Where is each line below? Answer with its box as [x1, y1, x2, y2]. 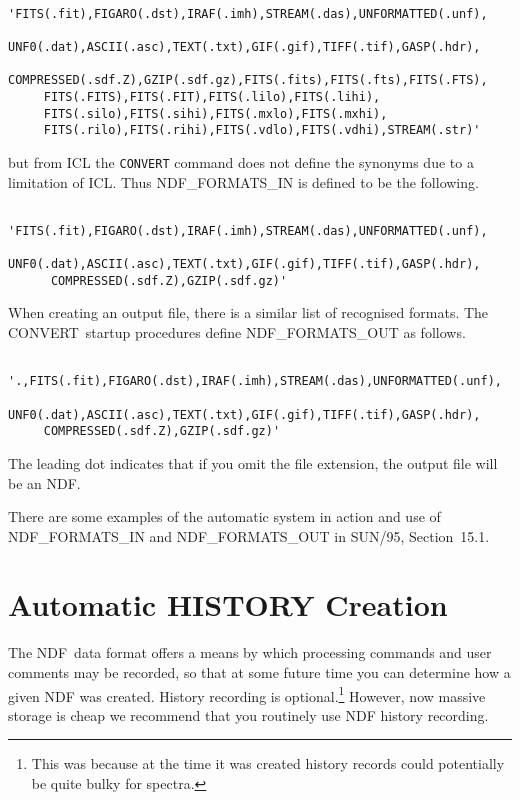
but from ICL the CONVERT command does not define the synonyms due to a [8, 151, 474, 172]
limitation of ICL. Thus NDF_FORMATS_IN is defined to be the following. [8, 171, 479, 192]
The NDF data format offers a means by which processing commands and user [8, 642, 492, 663]
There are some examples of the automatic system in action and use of [8, 506, 441, 527]
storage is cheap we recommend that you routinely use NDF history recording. [8, 704, 489, 725]
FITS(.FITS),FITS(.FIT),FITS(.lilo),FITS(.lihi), [43, 89, 381, 104]
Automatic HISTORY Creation [8, 584, 448, 625]
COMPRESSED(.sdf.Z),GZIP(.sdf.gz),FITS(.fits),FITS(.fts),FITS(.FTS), [8, 73, 488, 88]
